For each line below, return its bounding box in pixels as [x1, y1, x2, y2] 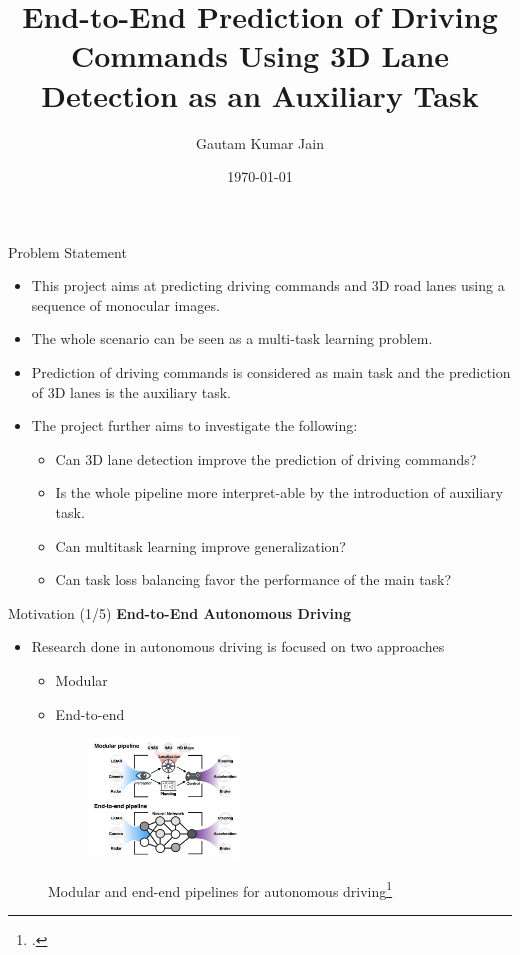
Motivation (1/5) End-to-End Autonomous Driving [8, 602, 351, 623]
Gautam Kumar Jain [196, 132, 324, 153]
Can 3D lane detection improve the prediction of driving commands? [55, 448, 477, 469]
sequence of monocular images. [31, 294, 220, 315]
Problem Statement [8, 241, 127, 262]
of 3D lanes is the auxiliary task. [31, 381, 231, 402]
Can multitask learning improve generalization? [55, 535, 346, 556]
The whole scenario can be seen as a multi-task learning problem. [31, 328, 433, 349]
